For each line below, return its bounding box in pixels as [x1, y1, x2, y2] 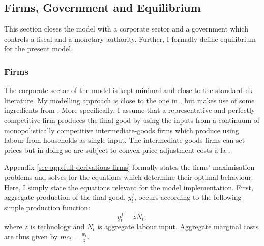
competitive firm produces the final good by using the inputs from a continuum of [4, 114, 260, 125]
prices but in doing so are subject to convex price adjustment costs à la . [4, 144, 230, 155]
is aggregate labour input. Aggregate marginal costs [97, 221, 259, 232]
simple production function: [4, 202, 90, 212]
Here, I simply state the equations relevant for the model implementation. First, [4, 181, 253, 192]
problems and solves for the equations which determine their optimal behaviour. [4, 171, 253, 182]
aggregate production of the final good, [4, 192, 126, 202]
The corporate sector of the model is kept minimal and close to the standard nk [4, 85, 253, 96]
